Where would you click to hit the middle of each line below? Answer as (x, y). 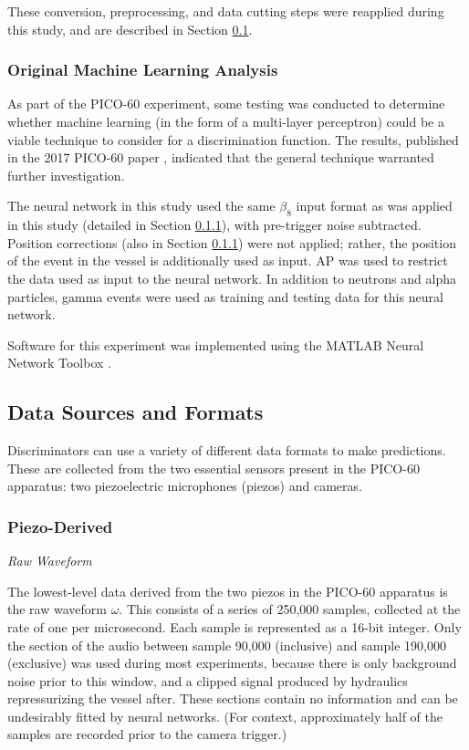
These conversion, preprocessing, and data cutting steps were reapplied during (226, 11)
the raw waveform (57, 609)
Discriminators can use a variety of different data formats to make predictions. (227, 450)
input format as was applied (374, 206)
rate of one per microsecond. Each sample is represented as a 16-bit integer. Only (234, 626)
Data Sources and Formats (135, 412)
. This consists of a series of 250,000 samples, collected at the (290, 609)
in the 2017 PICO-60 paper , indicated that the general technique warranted (221, 157)
